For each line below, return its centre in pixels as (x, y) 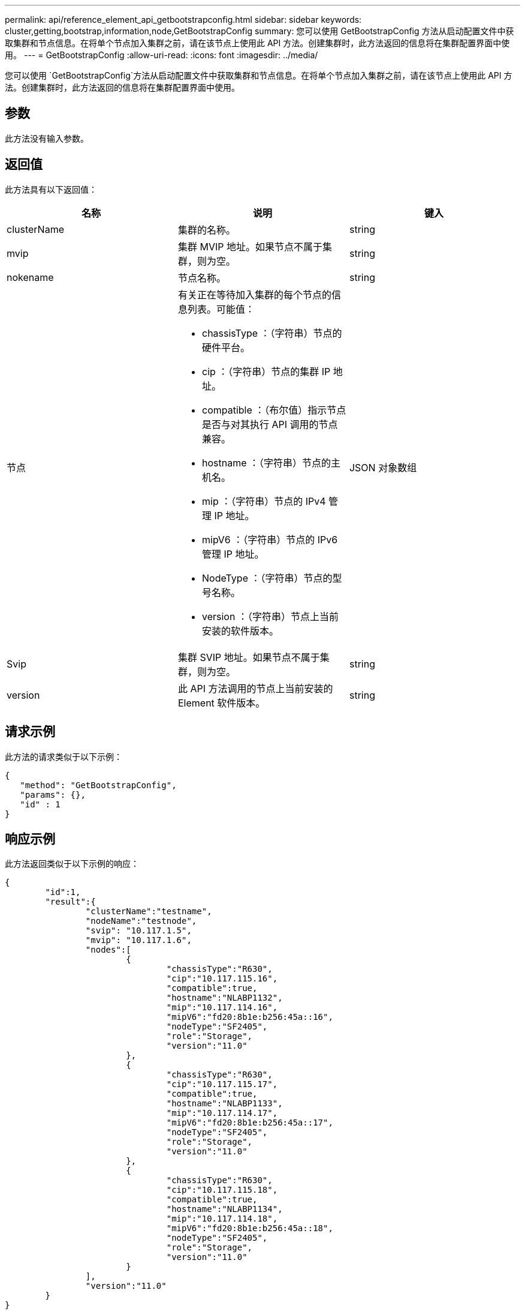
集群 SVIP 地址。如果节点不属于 (249, 657)
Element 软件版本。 (221, 703)
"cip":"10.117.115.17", (222, 1084)
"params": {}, (53, 794)
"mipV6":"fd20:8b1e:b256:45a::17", (250, 1123)
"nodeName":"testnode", (141, 921)
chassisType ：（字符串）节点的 (272, 333)
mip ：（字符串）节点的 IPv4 (264, 501)
